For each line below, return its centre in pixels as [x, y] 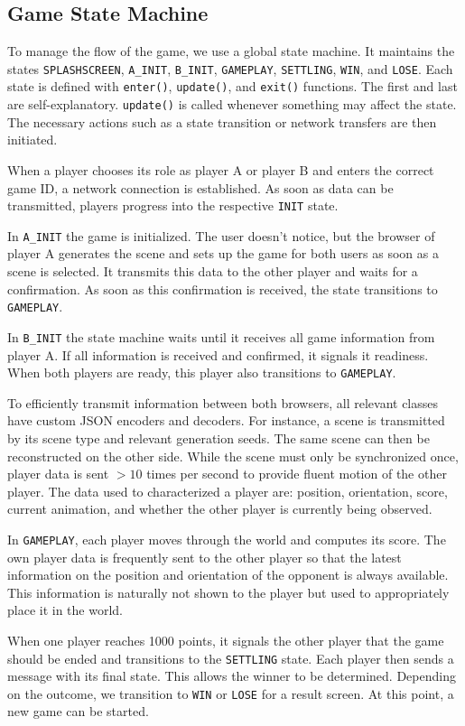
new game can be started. [78, 711]
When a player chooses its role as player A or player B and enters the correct [221, 169]
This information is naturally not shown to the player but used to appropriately [228, 592]
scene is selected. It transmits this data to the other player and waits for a [213, 271]
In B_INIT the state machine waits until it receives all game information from [221, 336]
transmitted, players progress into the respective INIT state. [173, 205]
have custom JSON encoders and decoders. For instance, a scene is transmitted [226, 420]
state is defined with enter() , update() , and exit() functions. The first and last [232, 86]
